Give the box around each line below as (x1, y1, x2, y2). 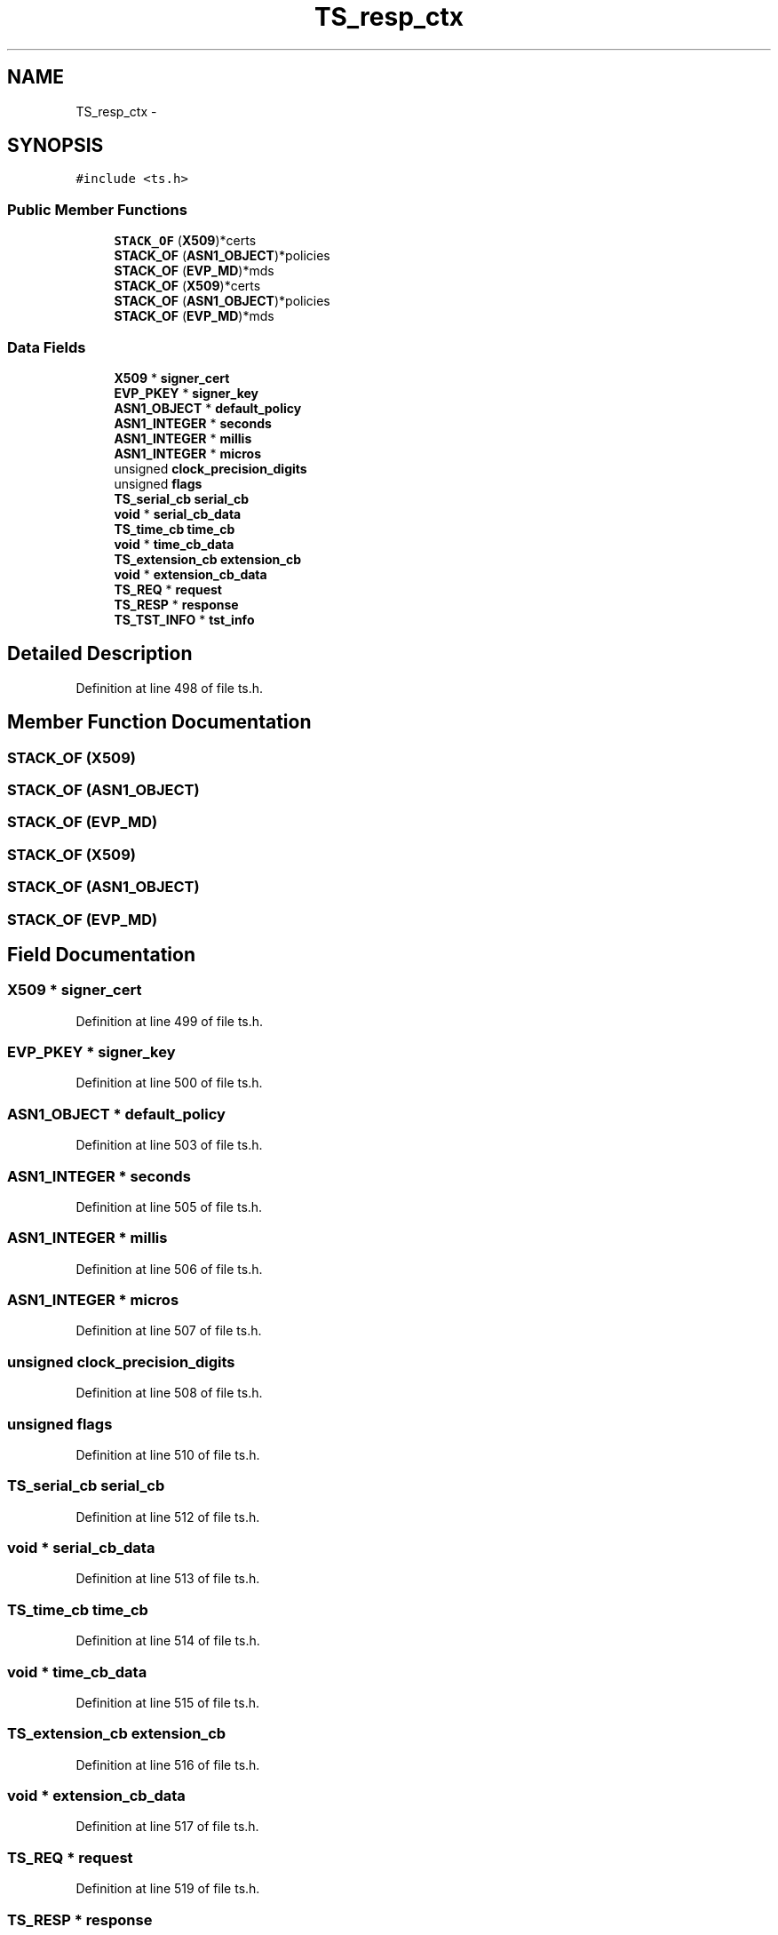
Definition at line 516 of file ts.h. (75, 1756, 260, 1772)
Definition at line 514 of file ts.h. (75, 1633, 260, 1649)
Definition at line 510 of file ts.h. (75, 1446, 260, 1462)
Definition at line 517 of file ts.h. (75, 1819, 259, 1835)
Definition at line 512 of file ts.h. (75, 1509, 260, 1525)
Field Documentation (7, 943, 195, 966)
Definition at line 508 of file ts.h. (75, 1385, 263, 1401)
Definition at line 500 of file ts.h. (75, 1075, 263, 1091)
